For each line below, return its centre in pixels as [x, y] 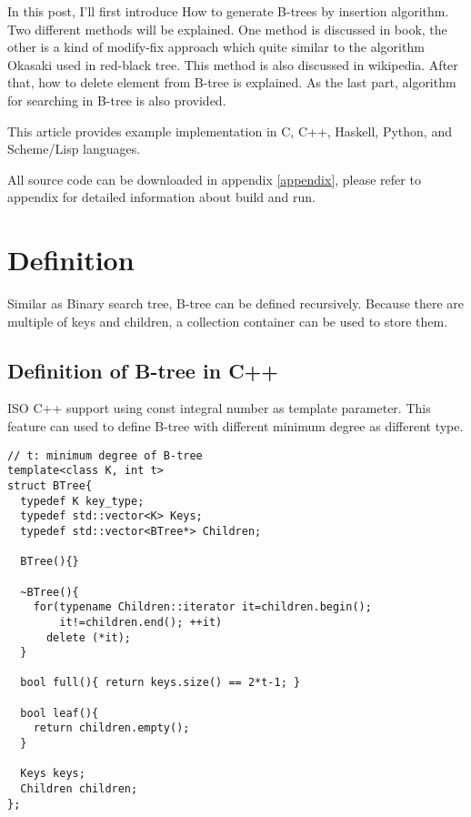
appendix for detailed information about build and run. [161, 197]
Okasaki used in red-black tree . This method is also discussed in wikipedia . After [233, 64]
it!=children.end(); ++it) [141, 622]
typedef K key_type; [82, 501]
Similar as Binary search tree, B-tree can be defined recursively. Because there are [236, 303]
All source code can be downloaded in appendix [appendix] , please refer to [214, 179]
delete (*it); [89, 637]
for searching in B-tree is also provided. [117, 100]
